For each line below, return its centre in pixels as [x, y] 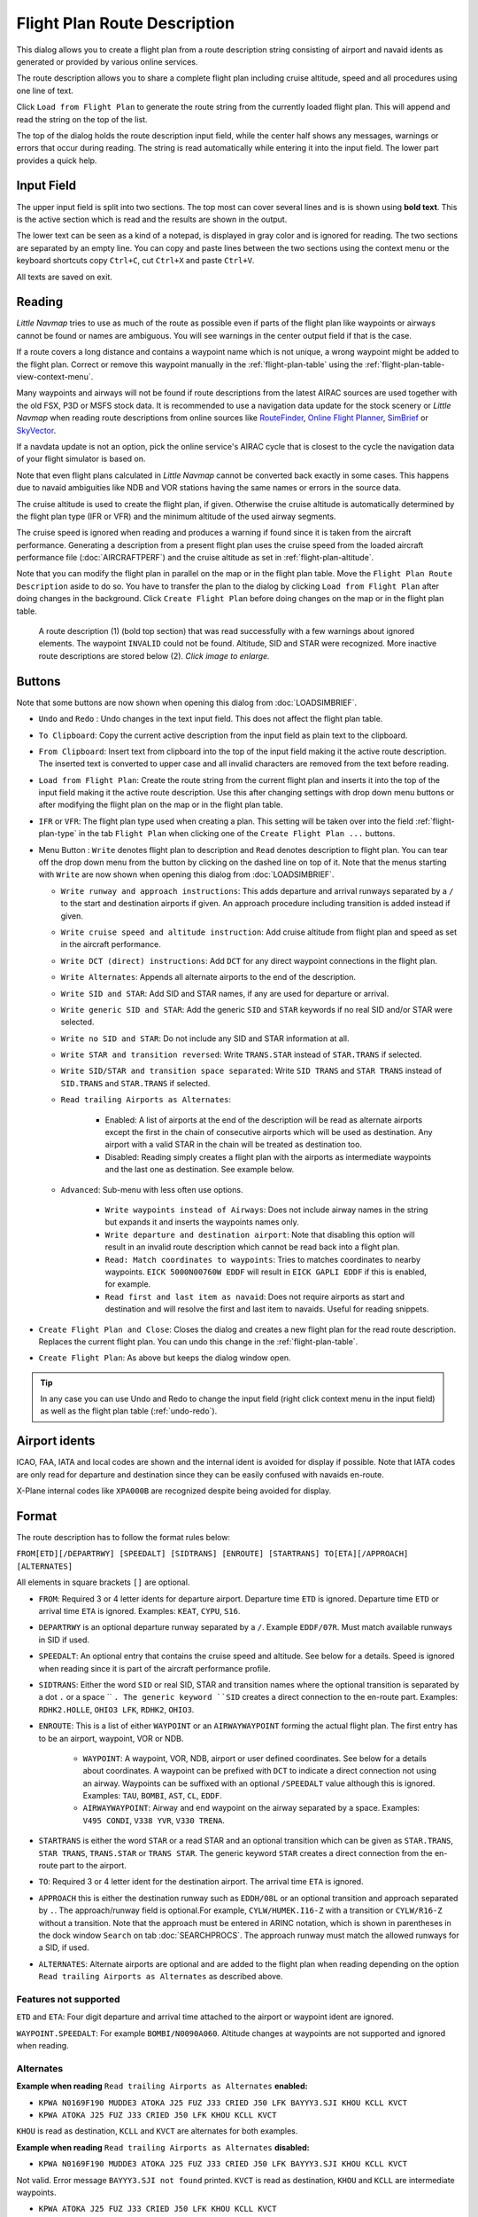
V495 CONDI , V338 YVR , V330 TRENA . [154, 1820]
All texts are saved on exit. [64, 277]
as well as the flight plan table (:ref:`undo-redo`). [129, 1411]
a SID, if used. [64, 1947]
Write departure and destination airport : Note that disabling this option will [260, 1234]
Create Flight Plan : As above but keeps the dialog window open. [165, 1358]
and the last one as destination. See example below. [200, 1170]
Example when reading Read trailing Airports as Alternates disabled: [163, 2147]
